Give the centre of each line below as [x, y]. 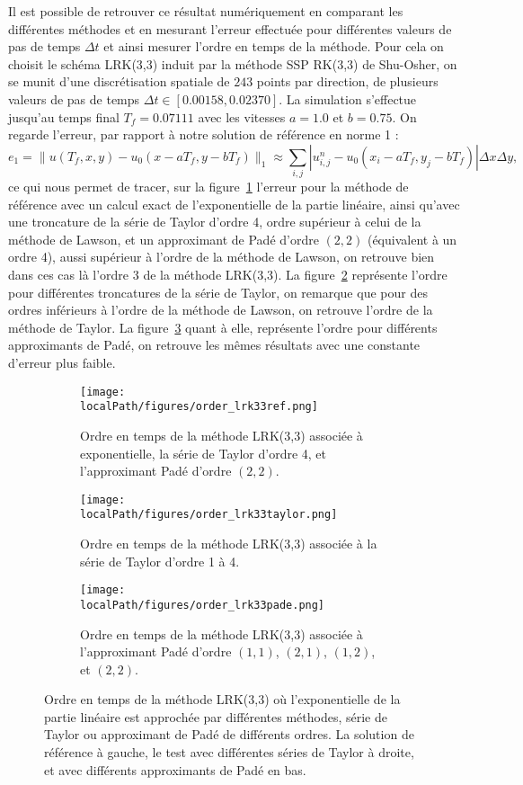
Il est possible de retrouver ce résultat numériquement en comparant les [206, 11]
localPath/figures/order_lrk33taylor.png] [209, 515]
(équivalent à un [412, 239]
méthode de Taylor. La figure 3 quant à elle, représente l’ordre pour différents [223, 327]
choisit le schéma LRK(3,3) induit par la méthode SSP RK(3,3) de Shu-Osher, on [233, 63]
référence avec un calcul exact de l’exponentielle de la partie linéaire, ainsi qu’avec [234, 204]
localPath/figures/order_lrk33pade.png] [203, 605]
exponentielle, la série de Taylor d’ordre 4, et [204, 453]
